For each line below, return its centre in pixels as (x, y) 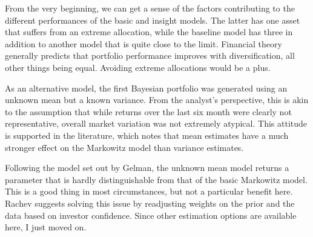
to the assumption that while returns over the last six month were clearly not (148, 111)
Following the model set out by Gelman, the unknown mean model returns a (147, 168)
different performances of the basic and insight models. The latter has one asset (153, 20)
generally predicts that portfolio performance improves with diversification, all (150, 55)
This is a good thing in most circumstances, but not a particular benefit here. (149, 191)
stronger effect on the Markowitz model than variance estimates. (124, 147)
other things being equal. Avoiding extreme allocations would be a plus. (138, 67)
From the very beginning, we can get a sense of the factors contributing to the (150, 8)
